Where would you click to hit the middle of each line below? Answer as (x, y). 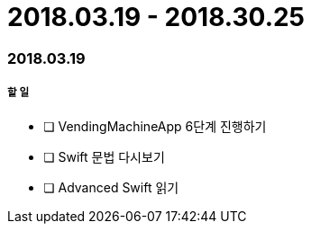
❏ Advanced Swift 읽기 (111, 187)
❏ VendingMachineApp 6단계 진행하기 (155, 126)
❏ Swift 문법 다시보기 (104, 156)
